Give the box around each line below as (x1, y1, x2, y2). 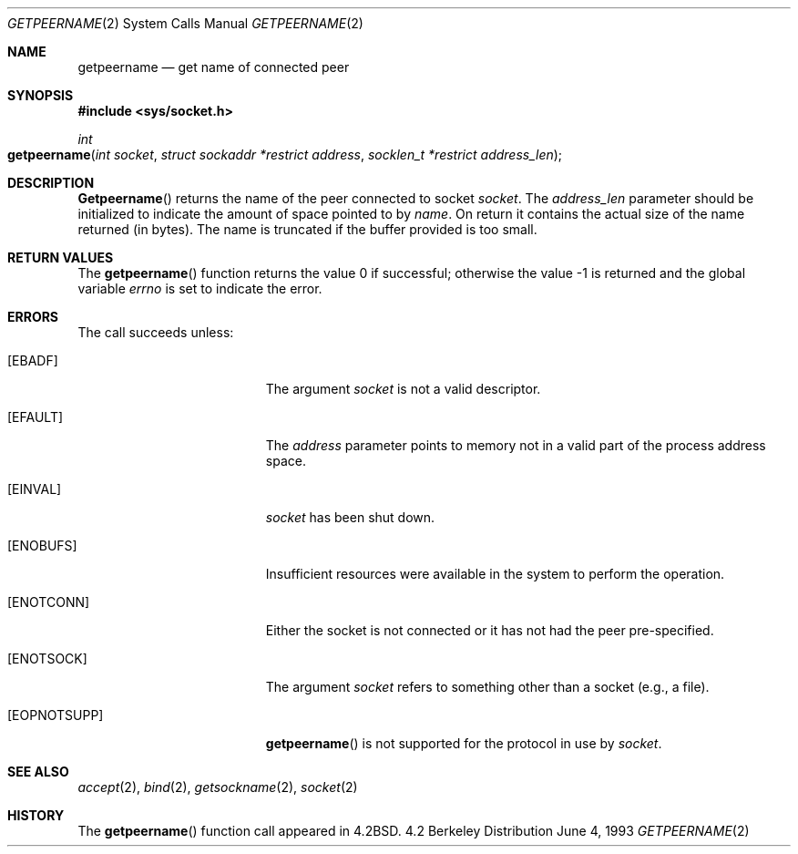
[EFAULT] (7, 409, 64, 425)
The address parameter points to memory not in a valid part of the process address (265, 437, 766, 453)
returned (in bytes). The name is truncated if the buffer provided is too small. (77, 221, 537, 237)
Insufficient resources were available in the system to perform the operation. (265, 566, 725, 581)
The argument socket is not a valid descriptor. (265, 381, 541, 396)
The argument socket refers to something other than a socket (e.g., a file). (265, 679, 710, 695)
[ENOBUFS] (7, 538, 77, 553)
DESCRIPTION (7, 175, 95, 190)
